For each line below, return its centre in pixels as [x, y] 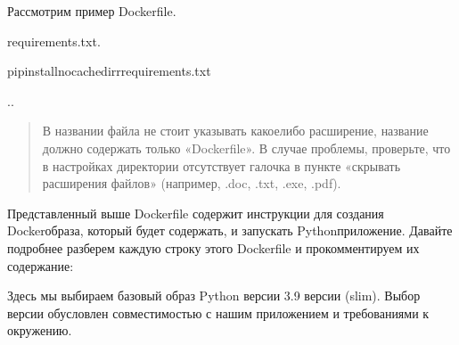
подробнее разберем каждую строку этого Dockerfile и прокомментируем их [213, 247]
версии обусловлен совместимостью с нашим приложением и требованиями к [218, 312]
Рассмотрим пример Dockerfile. [92, 11]
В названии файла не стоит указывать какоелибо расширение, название [235, 131]
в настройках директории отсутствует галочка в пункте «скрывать [221, 165]
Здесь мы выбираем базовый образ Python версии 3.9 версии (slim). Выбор [214, 296]
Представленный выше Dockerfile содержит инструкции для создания [196, 213]
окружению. [40, 330]
